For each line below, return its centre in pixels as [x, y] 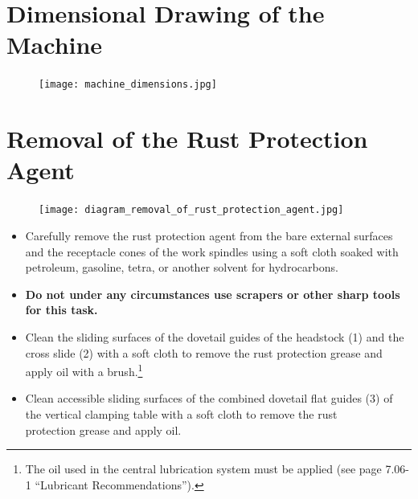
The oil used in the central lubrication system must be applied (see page [203, 469]
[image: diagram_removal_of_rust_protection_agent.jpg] [191, 210]
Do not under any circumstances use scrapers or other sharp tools [213, 294]
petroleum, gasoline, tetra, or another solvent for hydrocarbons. [182, 267]
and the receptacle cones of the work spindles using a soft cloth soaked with [212, 251]
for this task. [61, 310]
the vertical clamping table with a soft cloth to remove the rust [181, 413]
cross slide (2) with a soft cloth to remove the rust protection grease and [204, 352]
